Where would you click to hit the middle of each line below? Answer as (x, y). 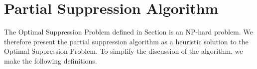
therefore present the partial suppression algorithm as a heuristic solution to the (126, 41)
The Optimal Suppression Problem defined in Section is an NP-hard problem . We (128, 32)
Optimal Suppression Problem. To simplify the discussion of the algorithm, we (124, 51)
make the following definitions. (51, 60)
